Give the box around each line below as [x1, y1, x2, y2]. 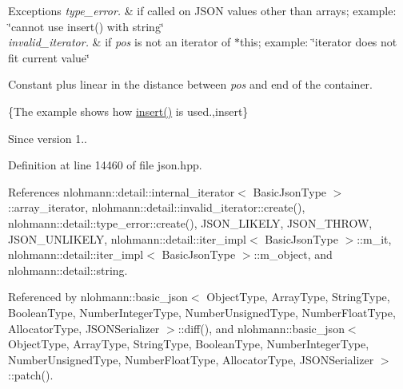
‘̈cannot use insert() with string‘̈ [8, 18, 164, 34]
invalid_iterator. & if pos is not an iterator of [8, 34, 231, 50]
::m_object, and [253, 246, 333, 263]
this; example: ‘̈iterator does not [240, 34, 397, 50]
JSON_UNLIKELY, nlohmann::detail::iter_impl [8, 230, 247, 247]
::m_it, [357, 230, 392, 247]
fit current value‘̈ [8, 49, 90, 65]
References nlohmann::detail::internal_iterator [8, 183, 235, 200]
